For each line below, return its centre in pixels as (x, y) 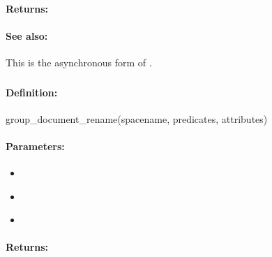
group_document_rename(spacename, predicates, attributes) (137, 118)
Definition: (32, 92)
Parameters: (35, 146)
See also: (27, 35)
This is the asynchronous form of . (79, 62)
